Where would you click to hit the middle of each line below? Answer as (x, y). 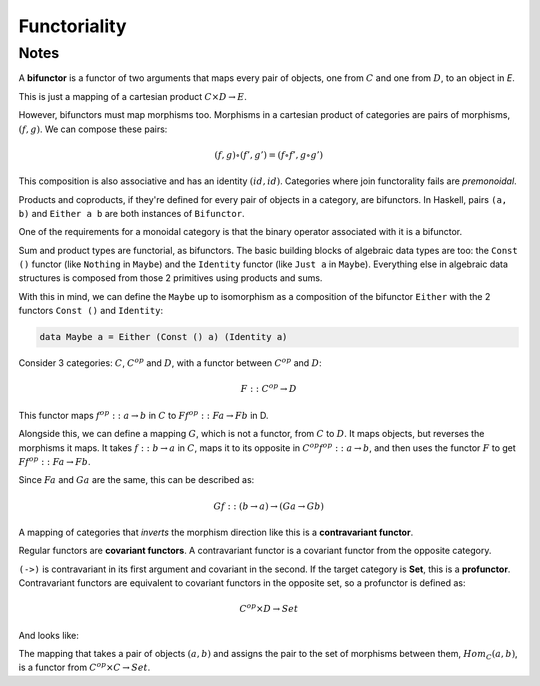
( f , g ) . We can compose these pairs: (93, 129)
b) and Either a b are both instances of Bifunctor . (131, 213)
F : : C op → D (268, 388)
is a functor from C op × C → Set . (84, 667)
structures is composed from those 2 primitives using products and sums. (170, 278)
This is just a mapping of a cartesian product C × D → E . (132, 96)
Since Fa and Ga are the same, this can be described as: (136, 480)
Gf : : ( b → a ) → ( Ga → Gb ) (269, 506)
